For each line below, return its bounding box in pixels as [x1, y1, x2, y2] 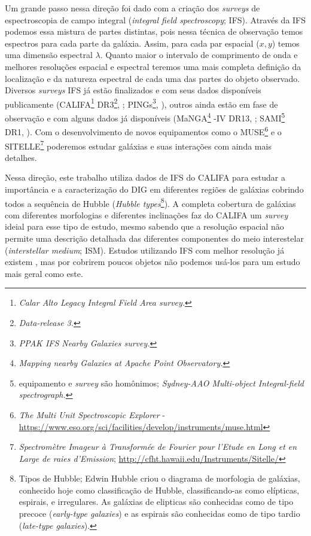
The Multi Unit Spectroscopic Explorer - [19, 408, 166, 421]
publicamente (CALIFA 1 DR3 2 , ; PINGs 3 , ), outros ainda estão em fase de [5, 96, 278, 110]
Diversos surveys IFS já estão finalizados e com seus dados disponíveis [5, 84, 261, 96]
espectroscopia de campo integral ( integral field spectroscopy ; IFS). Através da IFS [5, 13, 306, 26]
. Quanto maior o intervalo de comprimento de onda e [100, 48, 298, 61]
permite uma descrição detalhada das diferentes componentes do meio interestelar [5, 232, 304, 244]
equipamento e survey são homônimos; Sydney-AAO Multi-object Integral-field [19, 376, 304, 389]
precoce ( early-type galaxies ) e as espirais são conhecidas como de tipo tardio [19, 507, 300, 520]
